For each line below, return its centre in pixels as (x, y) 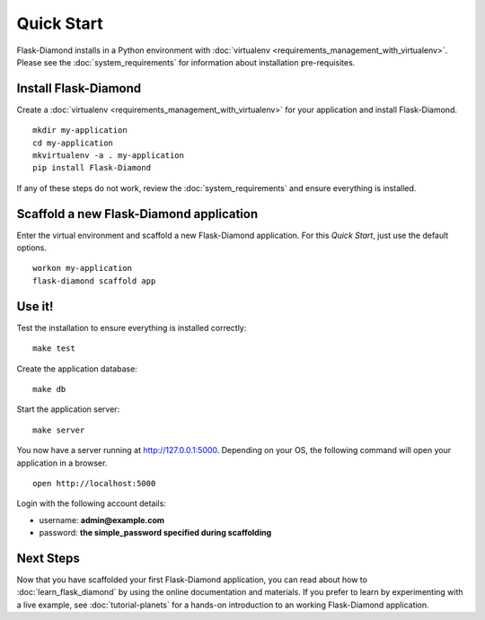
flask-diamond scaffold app (94, 281)
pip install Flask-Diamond (92, 168)
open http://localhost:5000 (94, 483)
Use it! (35, 306)
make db (49, 389)
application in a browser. (62, 463)
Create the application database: (77, 369)
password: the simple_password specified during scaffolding (155, 533)
